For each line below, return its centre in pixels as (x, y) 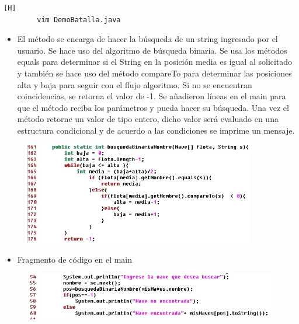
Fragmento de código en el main (75, 259)
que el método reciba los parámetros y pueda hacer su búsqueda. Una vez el (153, 107)
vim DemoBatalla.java (79, 20)
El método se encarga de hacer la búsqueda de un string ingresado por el (147, 39)
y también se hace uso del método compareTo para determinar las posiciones (154, 73)
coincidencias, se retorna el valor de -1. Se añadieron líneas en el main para (152, 96)
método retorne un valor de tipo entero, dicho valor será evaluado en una (148, 119)
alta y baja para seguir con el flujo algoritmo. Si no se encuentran (135, 84)
